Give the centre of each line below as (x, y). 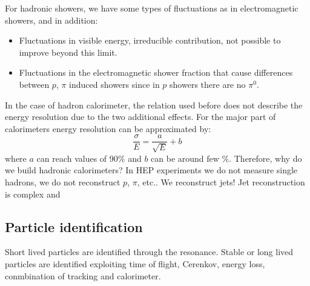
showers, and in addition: (51, 20)
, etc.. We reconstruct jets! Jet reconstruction (221, 181)
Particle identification (74, 226)
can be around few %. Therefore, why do (226, 158)
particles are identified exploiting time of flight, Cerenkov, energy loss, (135, 263)
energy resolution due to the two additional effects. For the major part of (140, 117)
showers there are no (208, 84)
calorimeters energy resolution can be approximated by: (108, 128)
